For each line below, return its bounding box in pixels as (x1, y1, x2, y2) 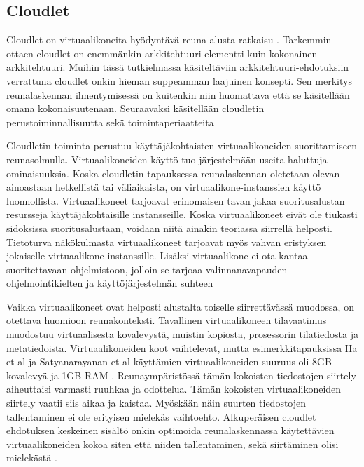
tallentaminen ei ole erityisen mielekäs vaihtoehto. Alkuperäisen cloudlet (6, 409, 316, 424)
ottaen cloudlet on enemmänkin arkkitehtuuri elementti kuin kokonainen (6, 46, 318, 60)
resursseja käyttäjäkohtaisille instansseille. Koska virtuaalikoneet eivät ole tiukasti (6, 207, 358, 222)
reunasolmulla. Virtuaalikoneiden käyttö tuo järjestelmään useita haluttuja (6, 151, 328, 166)
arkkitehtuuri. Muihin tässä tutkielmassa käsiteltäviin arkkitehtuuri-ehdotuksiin (6, 60, 349, 74)
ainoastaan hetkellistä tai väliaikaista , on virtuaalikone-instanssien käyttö (6, 180, 321, 194)
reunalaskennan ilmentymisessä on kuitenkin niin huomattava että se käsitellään (6, 87, 350, 102)
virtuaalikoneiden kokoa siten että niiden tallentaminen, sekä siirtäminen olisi (6, 436, 339, 451)
